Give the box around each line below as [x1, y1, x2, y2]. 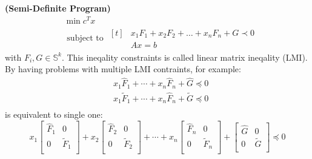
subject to [67, 33, 104, 42]
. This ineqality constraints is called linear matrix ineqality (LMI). [61, 50, 308, 63]
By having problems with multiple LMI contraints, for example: [5, 63, 241, 75]
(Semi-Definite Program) [5, 2, 111, 14]
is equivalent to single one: [5, 108, 103, 121]
